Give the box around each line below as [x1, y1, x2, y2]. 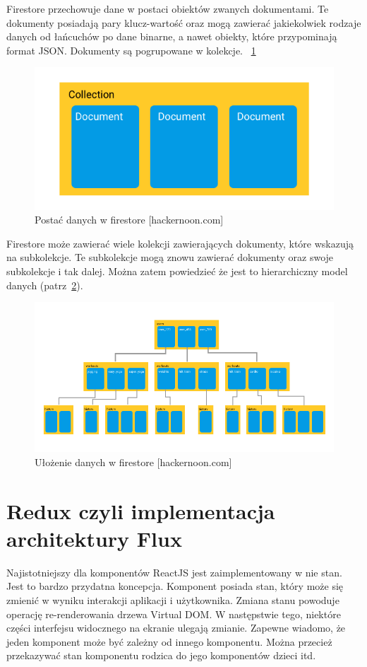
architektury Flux [6, 523, 182, 552]
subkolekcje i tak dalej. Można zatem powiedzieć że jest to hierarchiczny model [6, 264, 348, 279]
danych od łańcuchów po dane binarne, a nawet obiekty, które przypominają [6, 29, 337, 44]
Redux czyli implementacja [6, 496, 275, 525]
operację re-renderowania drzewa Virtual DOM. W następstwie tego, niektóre [6, 606, 341, 621]
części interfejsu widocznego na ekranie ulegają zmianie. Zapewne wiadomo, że [6, 620, 346, 635]
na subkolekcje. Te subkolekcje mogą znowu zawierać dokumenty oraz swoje [6, 250, 334, 265]
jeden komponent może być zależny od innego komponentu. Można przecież [6, 634, 332, 649]
